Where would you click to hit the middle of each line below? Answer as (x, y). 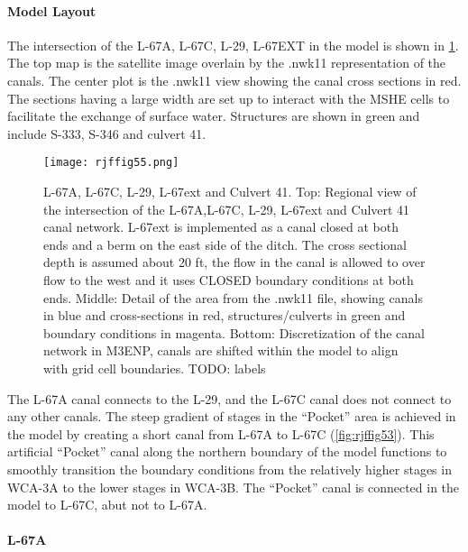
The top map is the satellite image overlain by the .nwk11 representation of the (227, 63)
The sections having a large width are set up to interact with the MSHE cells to (229, 98)
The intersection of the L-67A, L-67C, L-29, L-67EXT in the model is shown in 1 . (233, 45)
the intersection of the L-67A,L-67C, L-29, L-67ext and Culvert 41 (227, 209)
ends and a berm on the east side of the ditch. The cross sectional (225, 244)
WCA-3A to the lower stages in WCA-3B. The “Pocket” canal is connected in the (234, 487)
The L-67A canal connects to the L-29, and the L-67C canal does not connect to (229, 398)
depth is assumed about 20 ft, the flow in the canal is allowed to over (234, 262)
